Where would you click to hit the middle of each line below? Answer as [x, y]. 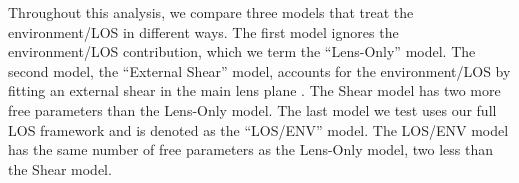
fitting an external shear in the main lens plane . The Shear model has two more [254, 90]
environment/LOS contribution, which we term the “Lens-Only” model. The [242, 51]
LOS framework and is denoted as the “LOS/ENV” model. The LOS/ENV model [258, 129]
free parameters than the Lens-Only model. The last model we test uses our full [252, 109]
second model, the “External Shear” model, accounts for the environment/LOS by [259, 70]
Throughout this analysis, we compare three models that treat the [211, 12]
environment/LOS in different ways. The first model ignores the [203, 31]
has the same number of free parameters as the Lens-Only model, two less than [250, 149]
